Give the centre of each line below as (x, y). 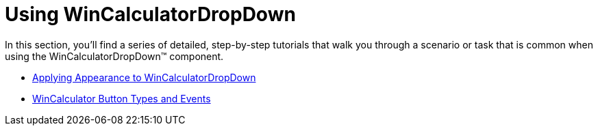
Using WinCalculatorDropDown (150, 14)
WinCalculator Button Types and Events (122, 98)
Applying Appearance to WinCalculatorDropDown (144, 77)
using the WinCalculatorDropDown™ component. (114, 56)
